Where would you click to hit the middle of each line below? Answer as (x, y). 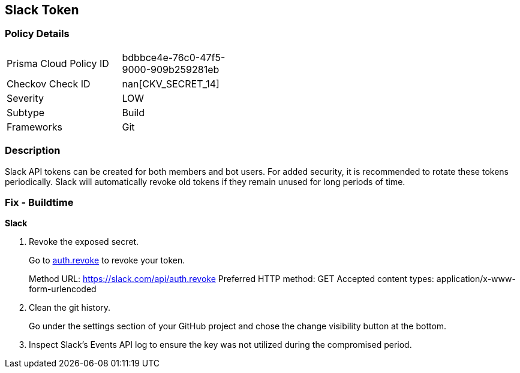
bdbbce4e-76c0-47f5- (174, 57)
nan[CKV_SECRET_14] (171, 84)
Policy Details (37, 34)
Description (33, 151)
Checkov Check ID (49, 84)
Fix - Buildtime (39, 202)
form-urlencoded (63, 289)
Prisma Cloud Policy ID (58, 63)
